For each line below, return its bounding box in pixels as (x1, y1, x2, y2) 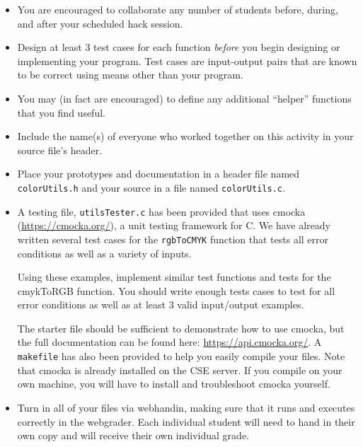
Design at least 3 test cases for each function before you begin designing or (17, 40, 340, 54)
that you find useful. (17, 105, 105, 120)
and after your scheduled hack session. (17, 16, 183, 30)
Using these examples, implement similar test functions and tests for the (17, 269, 331, 284)
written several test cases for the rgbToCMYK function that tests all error (17, 231, 329, 246)
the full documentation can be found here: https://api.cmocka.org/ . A (17, 335, 322, 349)
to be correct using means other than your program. (17, 67, 243, 82)
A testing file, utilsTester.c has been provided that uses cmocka (17, 204, 306, 219)
